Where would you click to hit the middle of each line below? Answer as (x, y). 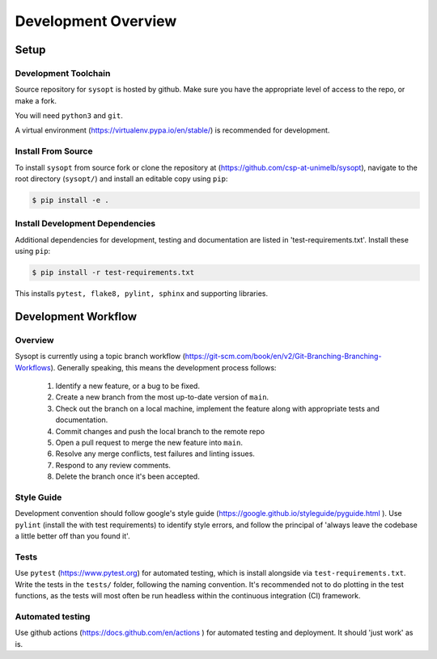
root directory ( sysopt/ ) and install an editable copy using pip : (121, 179)
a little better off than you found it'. (72, 536)
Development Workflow (76, 317)
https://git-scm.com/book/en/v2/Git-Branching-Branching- (283, 357)
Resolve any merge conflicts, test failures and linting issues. (155, 454)
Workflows (33, 367)
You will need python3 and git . (69, 116)
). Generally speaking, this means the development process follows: (163, 367)
